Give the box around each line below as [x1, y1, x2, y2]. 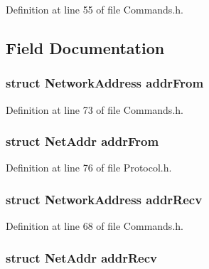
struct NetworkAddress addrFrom [6, 74, 204, 92]
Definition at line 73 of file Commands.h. [6, 102, 183, 117]
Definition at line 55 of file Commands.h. [6, 2, 183, 16]
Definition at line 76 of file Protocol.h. [6, 160, 172, 175]
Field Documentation [6, 36, 165, 58]
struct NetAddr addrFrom [6, 132, 159, 150]
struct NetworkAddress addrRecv [6, 190, 203, 208]
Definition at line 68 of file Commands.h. [6, 218, 183, 233]
